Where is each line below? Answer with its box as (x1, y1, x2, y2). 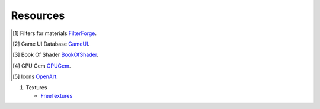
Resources (11, 9, 65, 22)
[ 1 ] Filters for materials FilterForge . (12, 30, 97, 37)
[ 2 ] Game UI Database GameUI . (12, 40, 90, 47)
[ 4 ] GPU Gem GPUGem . (12, 62, 71, 69)
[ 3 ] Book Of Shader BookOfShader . (12, 51, 99, 59)
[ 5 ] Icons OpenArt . (12, 73, 59, 80)
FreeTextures (40, 92, 73, 99)
